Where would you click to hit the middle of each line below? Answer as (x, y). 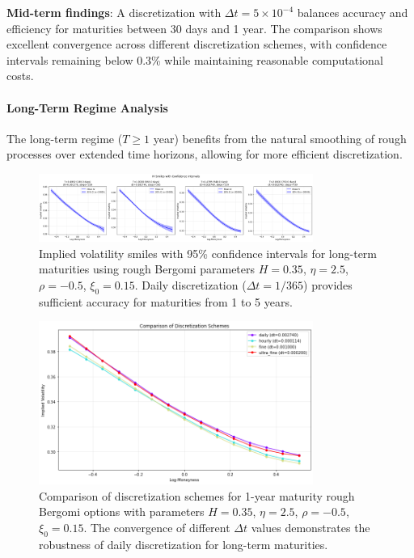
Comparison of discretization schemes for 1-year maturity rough (197, 495)
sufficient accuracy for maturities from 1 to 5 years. (166, 301)
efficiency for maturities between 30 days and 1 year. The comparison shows (194, 28)
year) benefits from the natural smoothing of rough (280, 138)
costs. (20, 76)
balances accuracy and (353, 12)
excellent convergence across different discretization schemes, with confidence (197, 44)
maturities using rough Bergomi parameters (147, 269)
